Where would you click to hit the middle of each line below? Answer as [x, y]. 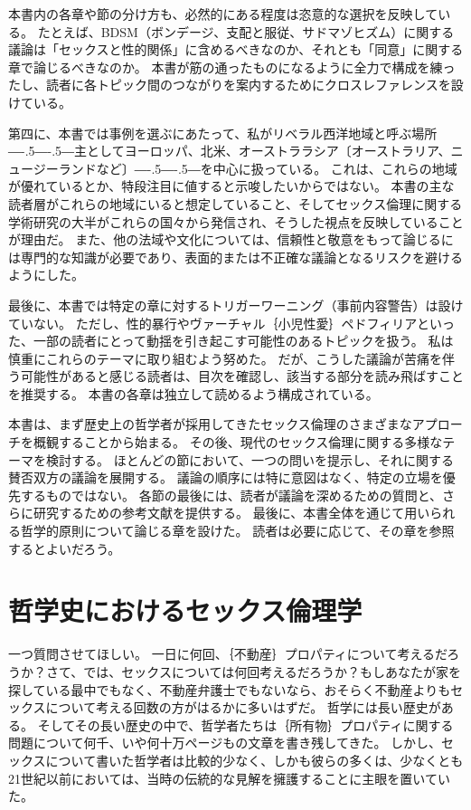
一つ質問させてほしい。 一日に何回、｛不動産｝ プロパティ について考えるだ [228, 654]
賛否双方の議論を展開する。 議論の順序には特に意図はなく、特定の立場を [226, 477]
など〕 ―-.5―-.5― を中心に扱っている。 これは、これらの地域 [277, 168]
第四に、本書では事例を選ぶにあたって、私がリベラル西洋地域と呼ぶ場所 [223, 133]
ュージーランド [52, 168]
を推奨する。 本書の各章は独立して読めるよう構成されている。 [193, 393]
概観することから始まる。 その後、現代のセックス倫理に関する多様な [238, 442]
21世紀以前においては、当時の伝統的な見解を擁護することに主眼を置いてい [229, 778]
